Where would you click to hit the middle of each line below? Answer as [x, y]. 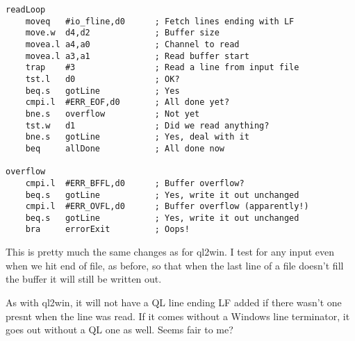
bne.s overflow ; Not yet [113, 114]
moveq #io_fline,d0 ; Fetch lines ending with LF [160, 21]
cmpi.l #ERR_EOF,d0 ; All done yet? [127, 102]
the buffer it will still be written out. [84, 279]
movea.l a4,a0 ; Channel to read [132, 44]
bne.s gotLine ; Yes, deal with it [137, 137]
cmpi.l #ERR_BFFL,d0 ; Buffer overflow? [135, 183]
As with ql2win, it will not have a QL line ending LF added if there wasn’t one [174, 302]
